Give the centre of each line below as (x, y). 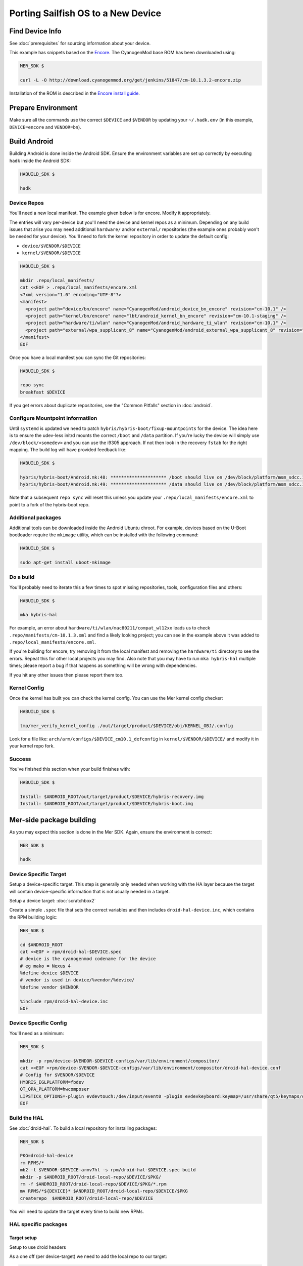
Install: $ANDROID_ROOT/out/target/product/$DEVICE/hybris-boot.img (107, 804)
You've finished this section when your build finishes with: (70, 769)
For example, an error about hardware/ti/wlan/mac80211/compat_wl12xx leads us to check (110, 628)
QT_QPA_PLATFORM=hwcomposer (55, 1089)
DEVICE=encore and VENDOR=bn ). (45, 127)
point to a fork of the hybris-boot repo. (49, 504)
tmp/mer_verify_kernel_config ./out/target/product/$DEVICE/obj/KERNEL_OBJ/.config (127, 726)
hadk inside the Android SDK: (40, 161)
